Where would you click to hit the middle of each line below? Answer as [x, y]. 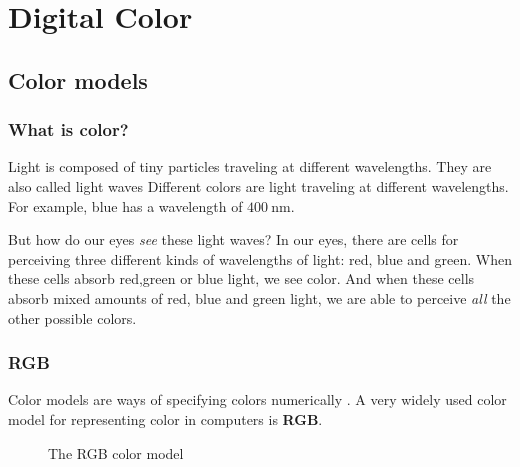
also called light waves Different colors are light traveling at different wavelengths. [258, 185]
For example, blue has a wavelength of [125, 205]
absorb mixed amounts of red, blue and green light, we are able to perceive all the [259, 297]
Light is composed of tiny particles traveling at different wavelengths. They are [250, 166]
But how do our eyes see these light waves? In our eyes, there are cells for [233, 239]
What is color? [68, 129]
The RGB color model [116, 452]
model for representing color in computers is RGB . [165, 418]
